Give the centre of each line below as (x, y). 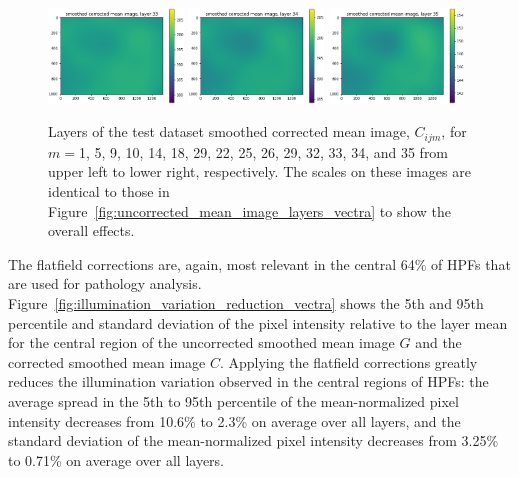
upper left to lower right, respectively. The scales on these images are (259, 171)
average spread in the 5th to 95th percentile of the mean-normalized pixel (233, 401)
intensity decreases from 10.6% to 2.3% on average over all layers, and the (234, 420)
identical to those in (109, 191)
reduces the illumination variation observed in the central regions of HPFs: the (248, 381)
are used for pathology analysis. (105, 283)
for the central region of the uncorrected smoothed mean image (201, 342)
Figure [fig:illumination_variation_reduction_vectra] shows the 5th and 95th (246, 303)
